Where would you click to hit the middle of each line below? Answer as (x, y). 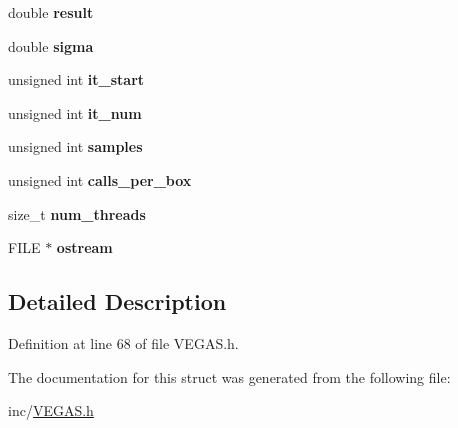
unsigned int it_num (75, 112)
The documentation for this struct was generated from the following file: (229, 376)
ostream (84, 247)
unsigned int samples (75, 146)
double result (51, 12)
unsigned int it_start (76, 79)
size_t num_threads (77, 213)
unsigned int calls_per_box (100, 179)
